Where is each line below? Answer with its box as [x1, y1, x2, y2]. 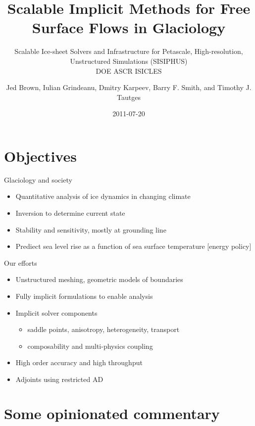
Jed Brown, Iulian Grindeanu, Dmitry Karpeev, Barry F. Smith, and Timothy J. [6, 82, 252, 93]
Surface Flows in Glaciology [32, 17, 226, 38]
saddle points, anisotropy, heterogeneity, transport [27, 324, 180, 334]
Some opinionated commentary [4, 403, 220, 423]
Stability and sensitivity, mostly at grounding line [15, 224, 166, 235]
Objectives [4, 145, 77, 166]
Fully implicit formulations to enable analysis [15, 290, 153, 301]
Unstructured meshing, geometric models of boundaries [15, 274, 183, 284]
